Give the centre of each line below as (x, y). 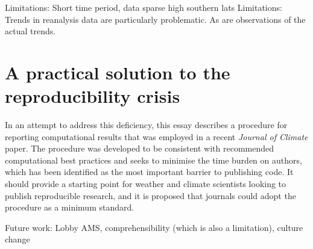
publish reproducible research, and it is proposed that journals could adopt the (150, 195)
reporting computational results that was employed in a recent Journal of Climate (156, 136)
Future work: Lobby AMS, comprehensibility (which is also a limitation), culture (154, 227)
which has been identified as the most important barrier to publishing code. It (149, 172)
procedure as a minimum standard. (70, 207)
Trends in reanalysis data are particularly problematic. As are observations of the (155, 19)
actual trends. (30, 31)
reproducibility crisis (93, 96)
